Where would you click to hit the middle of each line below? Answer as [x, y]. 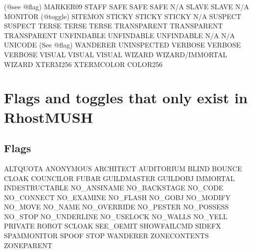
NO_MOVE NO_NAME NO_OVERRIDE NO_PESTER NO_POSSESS [116, 207]
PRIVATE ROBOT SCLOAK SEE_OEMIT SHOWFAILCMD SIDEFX [113, 226]
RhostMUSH [48, 117]
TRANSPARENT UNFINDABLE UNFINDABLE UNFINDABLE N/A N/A [119, 35]
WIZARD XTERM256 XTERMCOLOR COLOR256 [83, 64]
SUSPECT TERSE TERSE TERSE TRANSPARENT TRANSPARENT [114, 26]
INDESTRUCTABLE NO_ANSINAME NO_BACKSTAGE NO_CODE [114, 188]
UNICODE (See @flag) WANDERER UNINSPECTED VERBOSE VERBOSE [123, 45]
